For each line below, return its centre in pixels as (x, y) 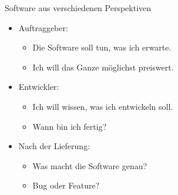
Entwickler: (39, 87)
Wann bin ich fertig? (70, 126)
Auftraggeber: (43, 27)
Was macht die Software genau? (90, 165)
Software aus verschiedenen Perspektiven (78, 8)
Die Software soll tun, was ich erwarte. (102, 47)
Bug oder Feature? (66, 185)
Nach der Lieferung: (54, 146)
